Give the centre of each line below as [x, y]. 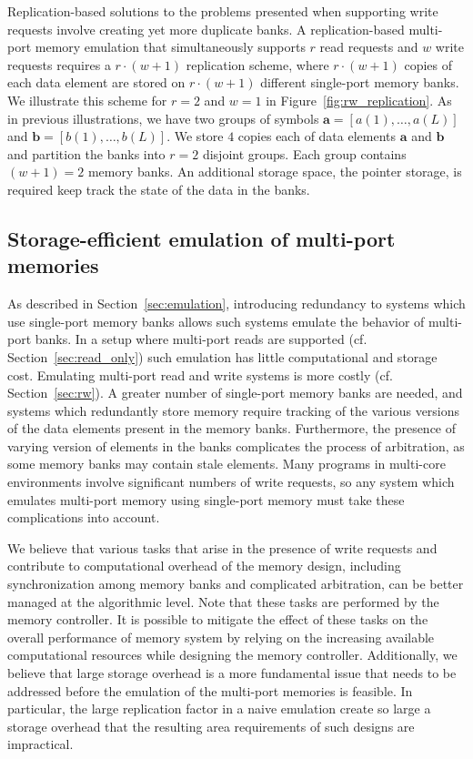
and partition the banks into [86, 153]
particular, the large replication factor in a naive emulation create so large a [219, 708]
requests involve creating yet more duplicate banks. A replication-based [206, 29]
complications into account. [84, 517]
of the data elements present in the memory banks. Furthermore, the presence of [232, 428]
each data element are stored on [96, 82]
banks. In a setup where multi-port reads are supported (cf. [201, 339]
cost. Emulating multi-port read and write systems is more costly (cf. [200, 374]
